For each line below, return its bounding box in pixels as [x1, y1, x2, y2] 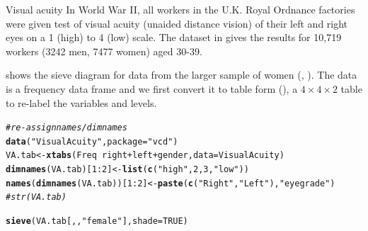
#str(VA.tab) [6, 192, 67, 203]
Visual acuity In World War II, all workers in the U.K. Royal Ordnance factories [6, 2, 355, 16]
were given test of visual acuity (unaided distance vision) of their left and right [6, 16, 348, 30]
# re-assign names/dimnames [6, 123, 127, 133]
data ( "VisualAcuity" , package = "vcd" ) [6, 136, 178, 147]
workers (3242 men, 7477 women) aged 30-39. [6, 43, 202, 58]
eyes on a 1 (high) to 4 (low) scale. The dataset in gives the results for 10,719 [6, 30, 342, 45]
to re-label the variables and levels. [6, 95, 157, 110]
